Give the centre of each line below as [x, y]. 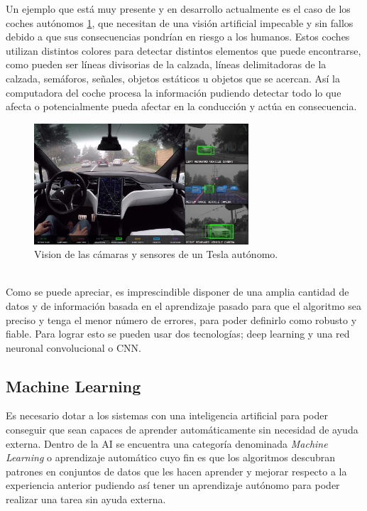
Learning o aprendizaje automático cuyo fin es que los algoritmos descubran [171, 457]
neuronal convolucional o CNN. [74, 347]
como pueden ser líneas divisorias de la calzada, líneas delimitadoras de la [166, 64]
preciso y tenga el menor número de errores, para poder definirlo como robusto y [181, 319]
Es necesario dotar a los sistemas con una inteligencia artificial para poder [167, 415]
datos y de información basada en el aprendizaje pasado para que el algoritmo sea [183, 305]
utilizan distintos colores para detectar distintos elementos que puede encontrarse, [183, 50]
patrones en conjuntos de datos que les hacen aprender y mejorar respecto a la [176, 471]
